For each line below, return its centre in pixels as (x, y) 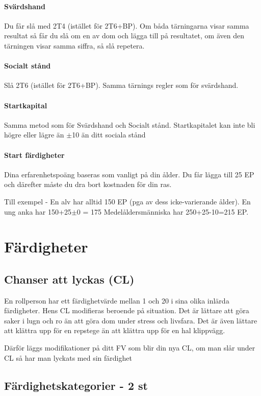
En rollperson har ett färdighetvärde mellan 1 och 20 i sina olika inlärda (117, 300)
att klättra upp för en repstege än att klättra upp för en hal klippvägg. (115, 330)
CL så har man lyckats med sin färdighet (68, 357)
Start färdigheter (34, 155)
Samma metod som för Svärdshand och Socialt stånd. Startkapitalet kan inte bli (130, 124)
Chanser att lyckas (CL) (69, 279)
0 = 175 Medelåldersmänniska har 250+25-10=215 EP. (163, 211)
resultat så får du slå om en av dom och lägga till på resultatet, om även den (124, 36)
